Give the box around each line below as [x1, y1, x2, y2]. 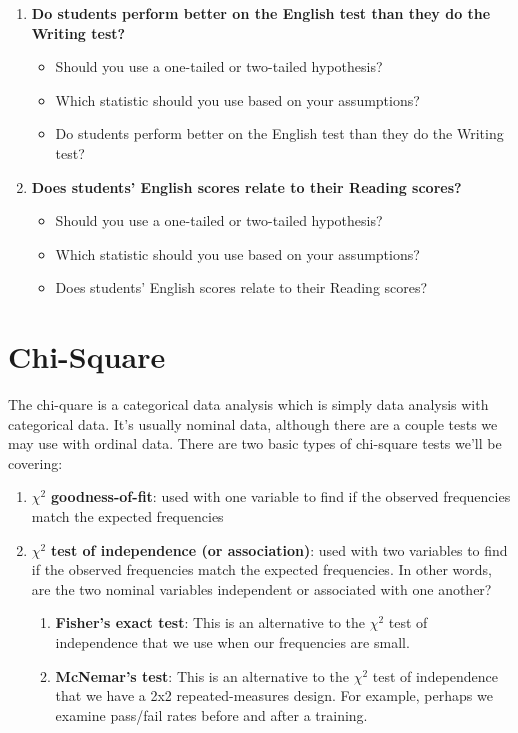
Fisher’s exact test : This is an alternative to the [55, 612, 366, 633]
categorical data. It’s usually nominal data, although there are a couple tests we [8, 413, 498, 434]
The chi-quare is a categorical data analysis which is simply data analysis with [8, 394, 489, 415]
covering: [8, 452, 63, 473]
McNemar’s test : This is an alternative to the [55, 665, 349, 686]
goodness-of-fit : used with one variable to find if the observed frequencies [50, 486, 511, 507]
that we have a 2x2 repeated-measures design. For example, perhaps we [55, 685, 493, 706]
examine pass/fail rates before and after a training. [55, 704, 368, 725]
